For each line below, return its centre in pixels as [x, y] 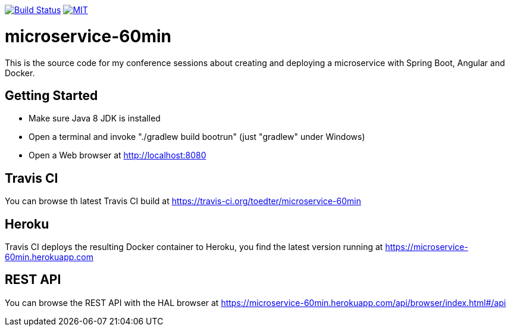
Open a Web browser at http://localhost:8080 [117, 155]
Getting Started [51, 95]
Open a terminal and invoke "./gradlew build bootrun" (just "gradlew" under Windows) [197, 137]
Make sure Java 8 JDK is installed [95, 118]
